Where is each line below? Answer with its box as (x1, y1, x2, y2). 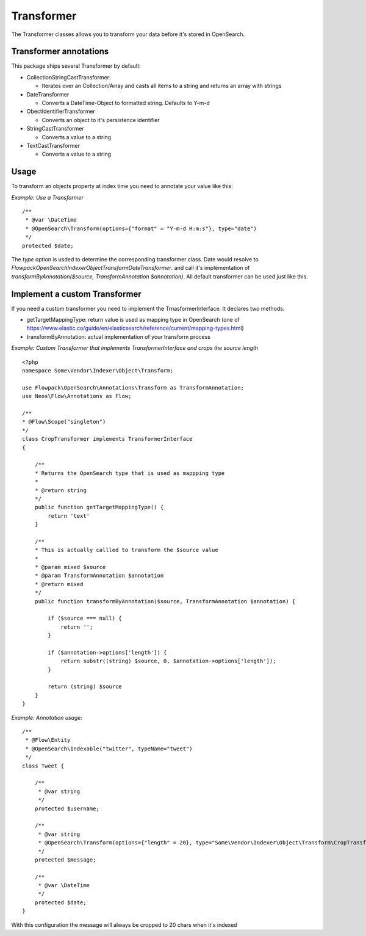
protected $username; (34, 805, 100, 812)
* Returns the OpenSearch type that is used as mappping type (34, 470, 225, 476)
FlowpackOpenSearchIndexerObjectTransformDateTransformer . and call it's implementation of (11, 264, 250, 272)
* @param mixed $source (34, 564, 106, 571)
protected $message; (34, 856, 96, 863)
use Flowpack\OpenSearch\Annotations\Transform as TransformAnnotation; (22, 384, 244, 391)
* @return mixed (34, 581, 84, 587)
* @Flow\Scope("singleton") (22, 418, 106, 426)
